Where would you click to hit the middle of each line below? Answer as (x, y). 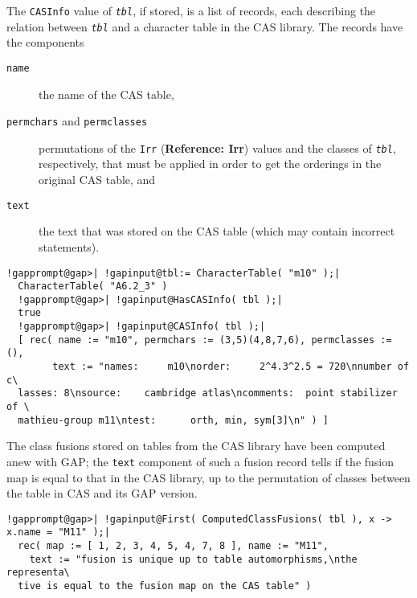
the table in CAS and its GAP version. (102, 493)
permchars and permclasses (77, 121)
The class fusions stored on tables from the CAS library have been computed (196, 446)
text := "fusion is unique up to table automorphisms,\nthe (193, 559)
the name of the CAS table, (106, 94)
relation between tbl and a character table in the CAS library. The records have (205, 26)
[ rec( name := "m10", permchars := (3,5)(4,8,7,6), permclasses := (205, 340)
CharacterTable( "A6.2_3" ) (93, 287)
